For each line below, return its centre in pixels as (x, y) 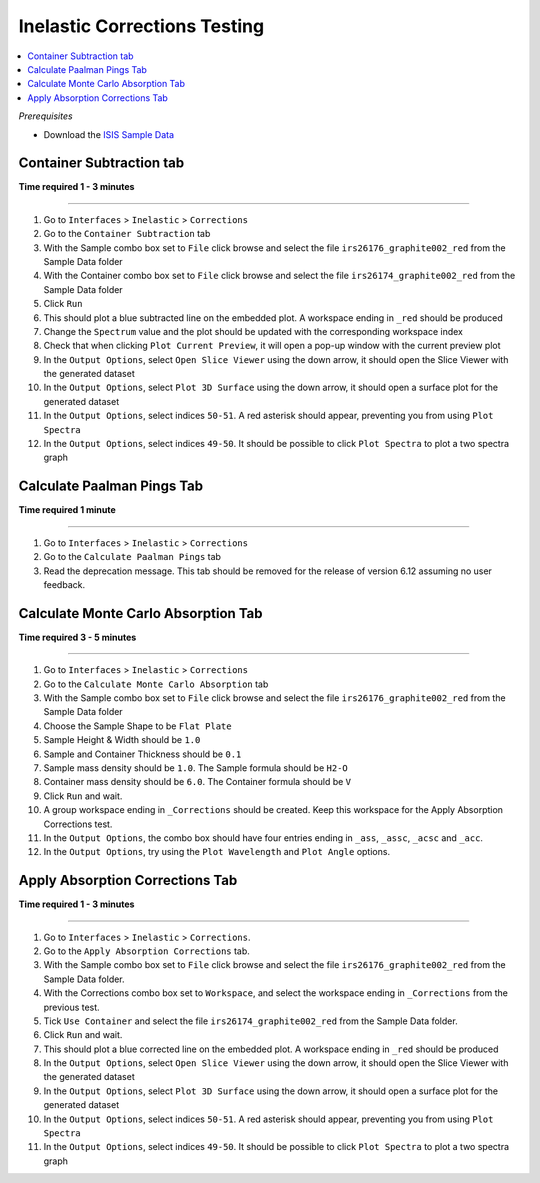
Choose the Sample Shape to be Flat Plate (137, 726)
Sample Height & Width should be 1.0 (122, 740)
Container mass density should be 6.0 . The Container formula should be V (197, 782)
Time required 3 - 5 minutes (77, 637)
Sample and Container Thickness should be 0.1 (142, 754)
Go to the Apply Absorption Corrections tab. (146, 951)
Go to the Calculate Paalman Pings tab (132, 557)
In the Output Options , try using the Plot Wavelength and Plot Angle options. (216, 852)
